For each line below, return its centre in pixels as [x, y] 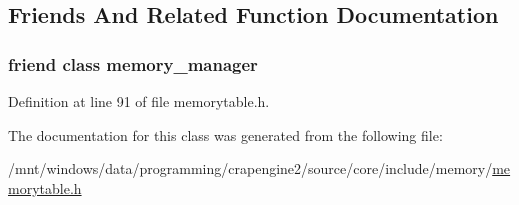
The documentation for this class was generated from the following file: [225, 134]
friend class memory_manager [133, 63]
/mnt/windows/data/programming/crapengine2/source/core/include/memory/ [250, 168]
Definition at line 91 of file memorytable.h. [139, 101]
